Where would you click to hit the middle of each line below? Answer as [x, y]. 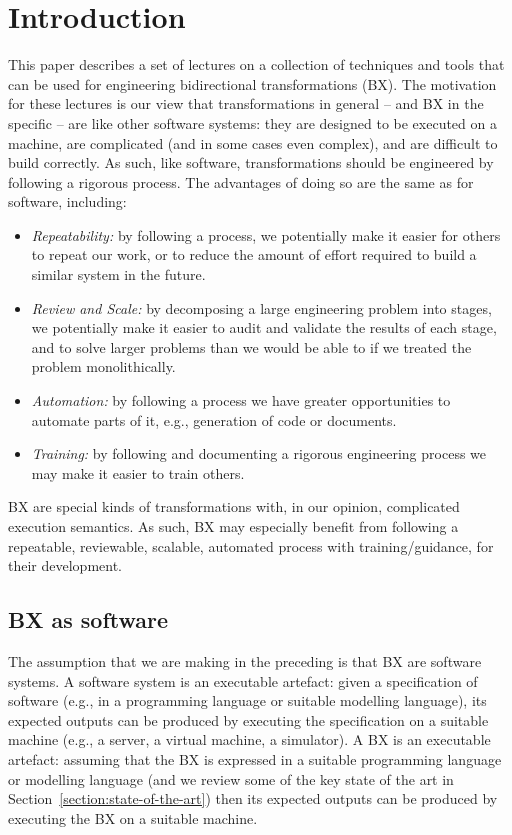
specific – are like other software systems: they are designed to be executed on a [252, 122]
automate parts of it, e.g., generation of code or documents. [214, 419]
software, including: [67, 201]
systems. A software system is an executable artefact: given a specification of [243, 680]
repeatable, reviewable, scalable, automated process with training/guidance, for [251, 545]
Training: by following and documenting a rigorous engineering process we [259, 453]
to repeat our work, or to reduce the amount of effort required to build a [254, 254]
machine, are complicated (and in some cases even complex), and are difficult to [253, 142]
